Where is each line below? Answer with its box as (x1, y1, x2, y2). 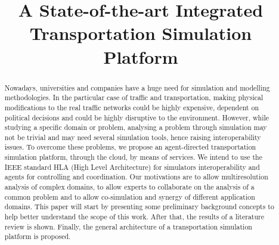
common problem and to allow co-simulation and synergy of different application (4, 191, 255, 201)
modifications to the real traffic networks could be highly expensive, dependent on (4, 102, 259, 112)
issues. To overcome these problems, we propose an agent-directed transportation (4, 142, 256, 152)
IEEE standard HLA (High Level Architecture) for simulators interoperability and (4, 162, 260, 172)
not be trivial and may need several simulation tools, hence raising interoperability (4, 132, 261, 142)
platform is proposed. (4, 231, 71, 241)
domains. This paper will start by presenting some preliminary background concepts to (4, 201, 274, 212)
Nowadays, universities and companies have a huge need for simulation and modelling (4, 82, 270, 92)
